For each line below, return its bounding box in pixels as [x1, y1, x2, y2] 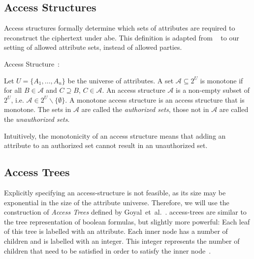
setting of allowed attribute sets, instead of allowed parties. [4, 42, 182, 52]
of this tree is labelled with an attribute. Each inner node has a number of [4, 226, 228, 236]
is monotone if [200, 75, 243, 85]
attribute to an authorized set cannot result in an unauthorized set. [4, 140, 208, 150]
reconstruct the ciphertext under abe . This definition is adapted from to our [4, 32, 239, 42]
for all [4, 85, 22, 95]
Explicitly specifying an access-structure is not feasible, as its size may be [4, 187, 226, 197]
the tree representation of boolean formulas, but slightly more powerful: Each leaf [4, 216, 250, 226]
